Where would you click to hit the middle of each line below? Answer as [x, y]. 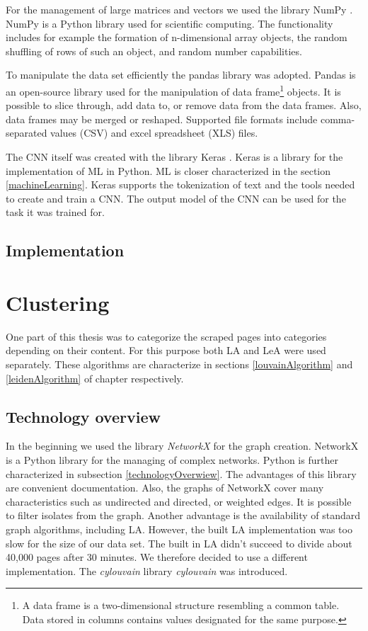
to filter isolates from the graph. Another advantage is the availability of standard [183, 515]
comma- [338, 119]
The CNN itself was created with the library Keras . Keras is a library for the [174, 157]
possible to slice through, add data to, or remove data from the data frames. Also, [184, 105]
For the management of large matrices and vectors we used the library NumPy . [179, 9]
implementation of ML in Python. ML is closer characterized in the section [168, 170]
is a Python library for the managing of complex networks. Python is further [172, 460]
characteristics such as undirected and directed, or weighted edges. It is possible [179, 501]
